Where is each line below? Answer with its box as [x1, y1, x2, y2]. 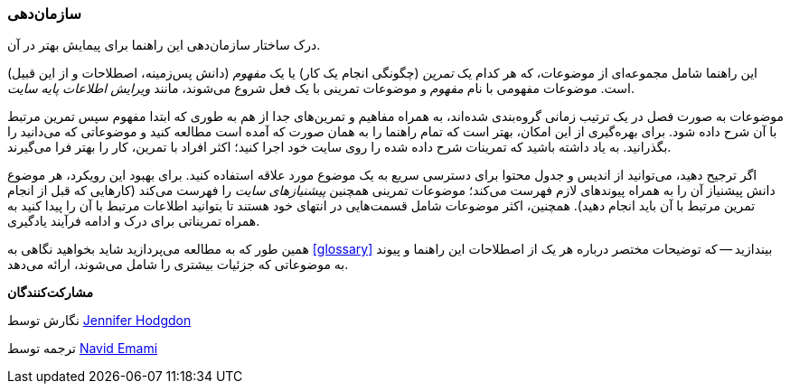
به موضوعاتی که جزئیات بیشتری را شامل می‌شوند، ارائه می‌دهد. [7, 256, 349, 273]
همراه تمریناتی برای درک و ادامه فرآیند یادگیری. [7, 213, 260, 229]
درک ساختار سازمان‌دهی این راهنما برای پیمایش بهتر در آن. [7, 37, 321, 53]
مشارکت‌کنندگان [7, 284, 94, 301]
